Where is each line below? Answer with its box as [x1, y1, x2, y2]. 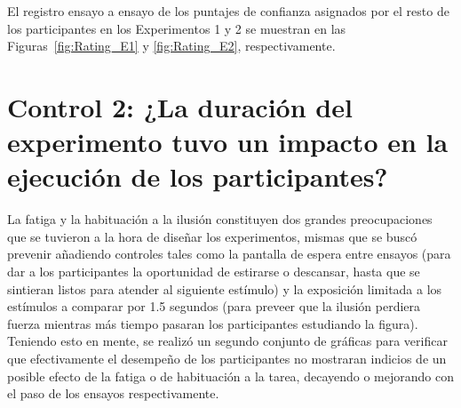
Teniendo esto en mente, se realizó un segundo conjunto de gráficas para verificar [7, 332, 448, 350]
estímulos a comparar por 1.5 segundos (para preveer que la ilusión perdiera [7, 297, 421, 316]
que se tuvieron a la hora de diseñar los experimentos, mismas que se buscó [7, 227, 417, 245]
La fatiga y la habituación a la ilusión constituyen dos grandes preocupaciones [7, 210, 433, 228]
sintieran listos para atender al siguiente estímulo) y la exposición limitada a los [7, 279, 442, 298]
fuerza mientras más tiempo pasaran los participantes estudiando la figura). [7, 314, 418, 332]
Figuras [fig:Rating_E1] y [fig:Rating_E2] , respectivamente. [7, 36, 336, 55]
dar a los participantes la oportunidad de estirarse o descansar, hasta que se [7, 262, 420, 281]
